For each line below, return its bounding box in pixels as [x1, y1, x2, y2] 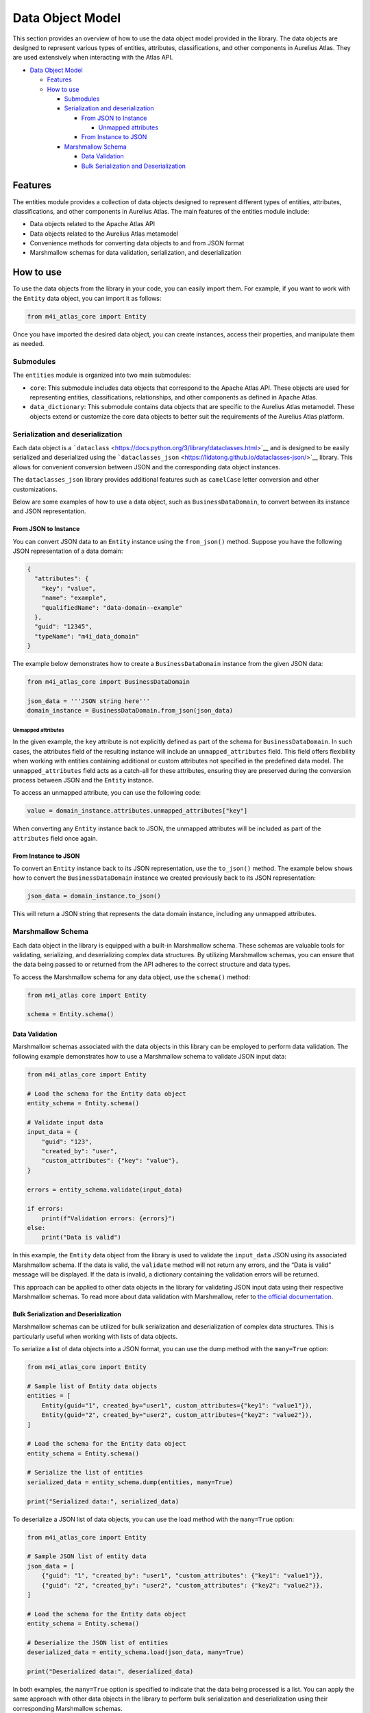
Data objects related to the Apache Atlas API [29, 220, 156, 228]
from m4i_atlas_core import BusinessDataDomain [27, 678, 190, 686]
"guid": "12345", [34, 623, 92, 630]
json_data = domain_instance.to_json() [27, 892, 161, 900]
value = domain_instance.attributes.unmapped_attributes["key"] [27, 807, 248, 815]
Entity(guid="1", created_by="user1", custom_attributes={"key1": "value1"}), [41, 1401, 313, 1409]
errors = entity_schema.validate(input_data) [27, 1185, 183, 1194]
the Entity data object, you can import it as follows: [12, 294, 162, 302]
